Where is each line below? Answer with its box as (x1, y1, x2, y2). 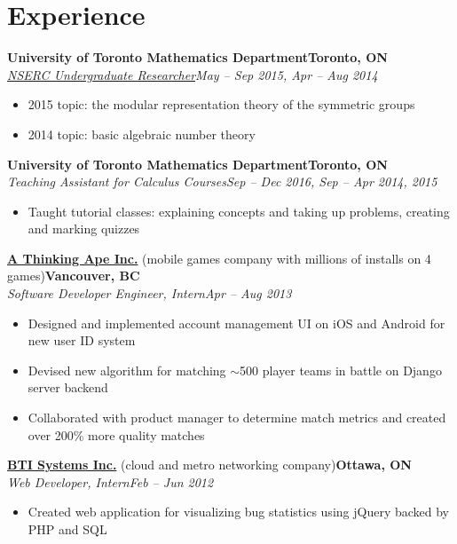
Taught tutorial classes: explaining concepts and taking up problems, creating (28, 201, 450, 220)
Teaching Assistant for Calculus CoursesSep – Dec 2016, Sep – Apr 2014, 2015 (7, 172, 437, 191)
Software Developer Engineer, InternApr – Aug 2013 (7, 284, 292, 303)
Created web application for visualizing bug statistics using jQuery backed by (28, 502, 449, 521)
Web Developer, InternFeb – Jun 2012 (7, 472, 214, 491)
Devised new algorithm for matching (28, 360, 226, 379)
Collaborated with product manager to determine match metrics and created (28, 408, 446, 427)
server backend (28, 378, 108, 397)
